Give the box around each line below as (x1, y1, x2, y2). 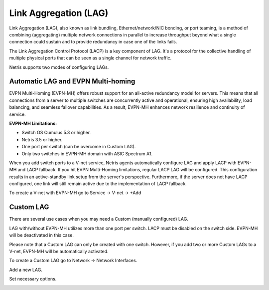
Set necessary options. (9, 276, 57, 282)
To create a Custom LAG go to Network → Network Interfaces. (9, 258, 137, 264)
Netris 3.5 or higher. (21, 136, 63, 142)
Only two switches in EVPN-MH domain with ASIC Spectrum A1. (21, 150, 153, 157)
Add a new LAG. (9, 267, 42, 273)
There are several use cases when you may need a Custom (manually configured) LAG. (9, 216, 189, 222)
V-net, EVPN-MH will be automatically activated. (9, 248, 109, 254)
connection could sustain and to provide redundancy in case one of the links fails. (9, 39, 177, 45)
